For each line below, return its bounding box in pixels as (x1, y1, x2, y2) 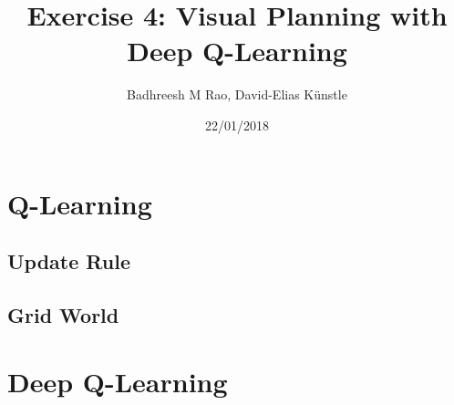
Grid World (7, 300, 119, 328)
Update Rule (7, 247, 130, 275)
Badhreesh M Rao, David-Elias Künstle (127, 85, 347, 104)
